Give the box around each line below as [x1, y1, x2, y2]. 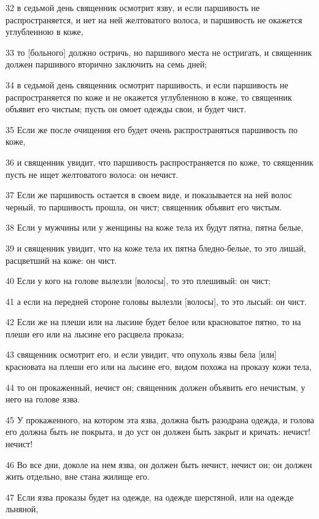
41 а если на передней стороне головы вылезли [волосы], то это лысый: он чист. [6, 294, 307, 307]
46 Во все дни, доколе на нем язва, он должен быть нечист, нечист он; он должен [6, 458, 312, 471]
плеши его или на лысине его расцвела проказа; [6, 327, 185, 340]
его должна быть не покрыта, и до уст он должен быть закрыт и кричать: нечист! [6, 425, 310, 438]
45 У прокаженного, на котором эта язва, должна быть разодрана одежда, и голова [6, 413, 315, 426]
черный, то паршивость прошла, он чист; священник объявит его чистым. [6, 200, 282, 213]
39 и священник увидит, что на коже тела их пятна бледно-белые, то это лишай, [6, 241, 306, 254]
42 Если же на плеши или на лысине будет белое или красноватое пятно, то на [6, 315, 301, 328]
